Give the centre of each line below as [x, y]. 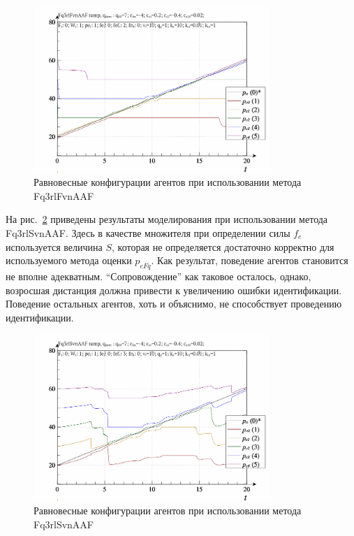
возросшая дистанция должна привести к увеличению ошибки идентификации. [174, 290]
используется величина [54, 246]
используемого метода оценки [69, 260]
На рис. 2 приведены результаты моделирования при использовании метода [167, 219]
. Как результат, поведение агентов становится [250, 260]
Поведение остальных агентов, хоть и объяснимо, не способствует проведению [174, 304]
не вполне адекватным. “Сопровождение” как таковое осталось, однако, [158, 276]
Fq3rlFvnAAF [64, 195]
